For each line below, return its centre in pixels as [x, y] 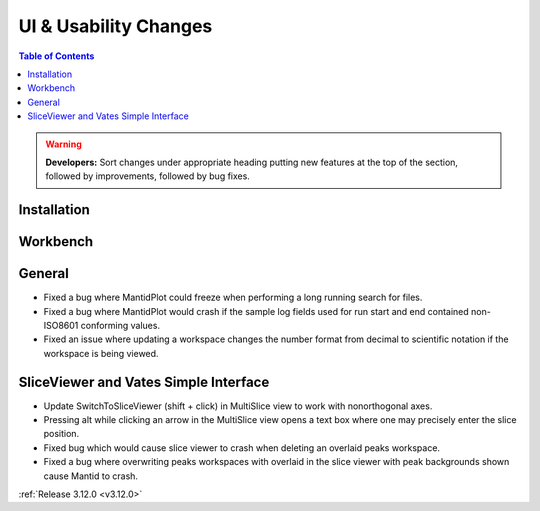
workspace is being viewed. [101, 353]
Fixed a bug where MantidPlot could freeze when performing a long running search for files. [233, 297]
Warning [63, 144]
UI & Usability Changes [115, 26]
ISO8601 [61, 325]
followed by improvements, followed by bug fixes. [147, 176]
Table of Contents [56, 56]
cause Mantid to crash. [91, 476]
